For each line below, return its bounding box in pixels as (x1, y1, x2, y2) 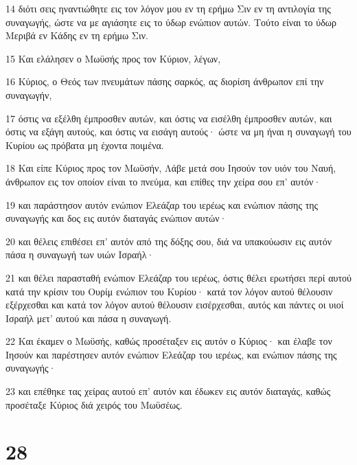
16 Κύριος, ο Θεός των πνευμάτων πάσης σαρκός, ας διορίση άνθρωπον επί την (5, 74, 324, 89)
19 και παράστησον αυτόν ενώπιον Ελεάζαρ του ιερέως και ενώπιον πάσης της (5, 197, 319, 212)
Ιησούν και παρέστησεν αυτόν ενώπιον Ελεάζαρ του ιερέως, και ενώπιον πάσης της (5, 347, 337, 361)
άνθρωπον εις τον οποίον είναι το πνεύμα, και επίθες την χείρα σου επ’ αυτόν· (5, 174, 321, 188)
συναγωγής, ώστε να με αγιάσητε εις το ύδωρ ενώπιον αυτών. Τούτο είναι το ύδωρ (5, 14, 336, 29)
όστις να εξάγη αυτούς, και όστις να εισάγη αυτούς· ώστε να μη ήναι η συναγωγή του (5, 124, 352, 139)
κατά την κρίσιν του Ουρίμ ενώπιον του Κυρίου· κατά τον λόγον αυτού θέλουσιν (5, 284, 333, 298)
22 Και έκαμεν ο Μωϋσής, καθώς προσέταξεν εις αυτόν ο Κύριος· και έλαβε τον (5, 334, 332, 348)
